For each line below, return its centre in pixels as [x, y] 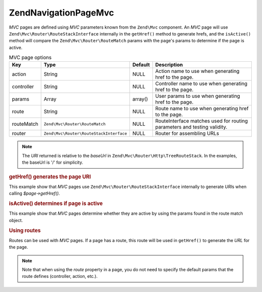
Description [169, 65]
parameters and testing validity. [191, 127]
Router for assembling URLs [187, 134]
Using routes [25, 230]
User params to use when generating [198, 96]
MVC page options [30, 57]
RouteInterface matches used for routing [202, 121]
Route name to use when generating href [202, 108]
